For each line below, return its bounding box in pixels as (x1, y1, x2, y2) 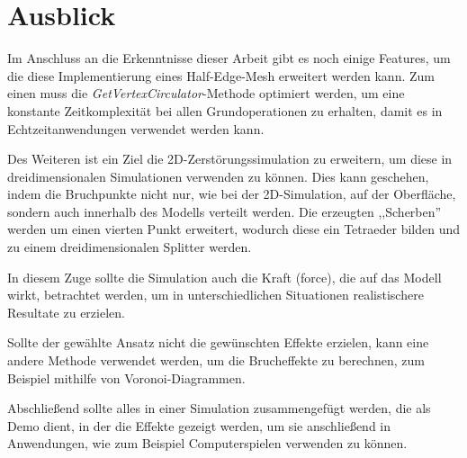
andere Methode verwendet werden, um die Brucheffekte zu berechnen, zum (7, 351, 425, 370)
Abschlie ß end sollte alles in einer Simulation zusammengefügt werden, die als (7, 399, 431, 418)
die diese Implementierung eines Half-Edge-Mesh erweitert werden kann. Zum (7, 66, 435, 85)
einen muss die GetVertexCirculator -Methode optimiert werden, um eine (7, 84, 405, 103)
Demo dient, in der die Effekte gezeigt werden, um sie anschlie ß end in (7, 416, 391, 435)
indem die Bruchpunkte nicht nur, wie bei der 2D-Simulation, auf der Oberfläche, (7, 184, 456, 203)
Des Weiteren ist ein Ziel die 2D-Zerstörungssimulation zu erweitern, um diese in (7, 149, 453, 168)
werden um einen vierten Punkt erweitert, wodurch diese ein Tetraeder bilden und (7, 220, 461, 238)
